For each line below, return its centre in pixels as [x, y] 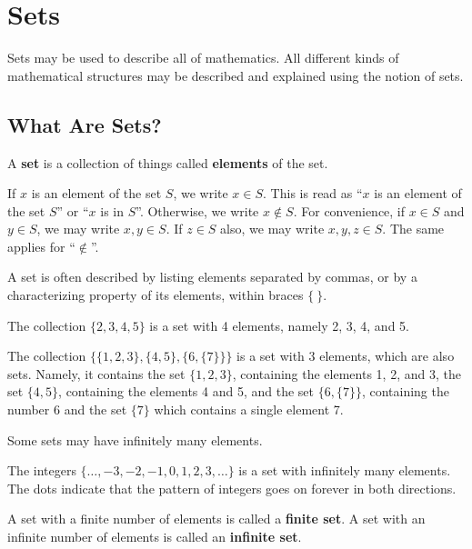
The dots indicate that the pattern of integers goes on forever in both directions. [232, 488]
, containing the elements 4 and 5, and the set [186, 391]
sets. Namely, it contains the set [96, 373]
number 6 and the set [67, 409]
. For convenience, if [349, 210]
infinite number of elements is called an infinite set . [155, 537]
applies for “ [41, 246]
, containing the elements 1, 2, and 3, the [346, 373]
